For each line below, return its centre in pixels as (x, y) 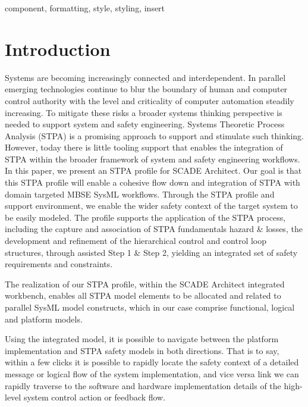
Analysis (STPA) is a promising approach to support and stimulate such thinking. (154, 135)
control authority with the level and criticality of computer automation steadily (150, 100)
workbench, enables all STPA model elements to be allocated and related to (143, 295)
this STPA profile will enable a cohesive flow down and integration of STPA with (153, 182)
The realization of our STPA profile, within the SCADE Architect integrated (145, 284)
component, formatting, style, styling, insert (85, 8)
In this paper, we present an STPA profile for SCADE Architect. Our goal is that (153, 170)
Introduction (58, 48)
